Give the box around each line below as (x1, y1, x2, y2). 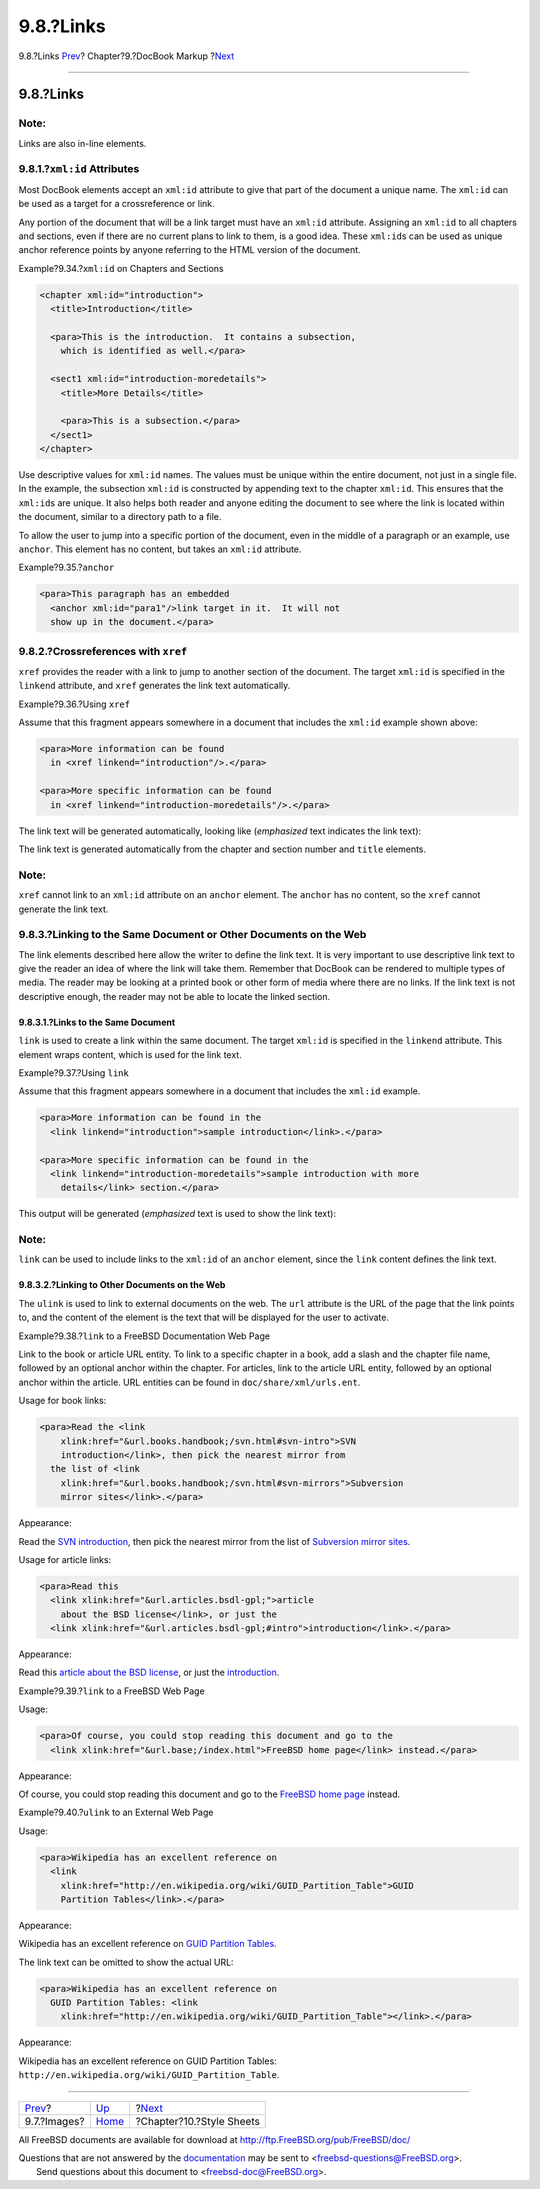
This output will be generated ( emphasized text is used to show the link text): (18, 1208, 337, 1220)
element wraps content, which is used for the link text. (18, 1048, 242, 1060)
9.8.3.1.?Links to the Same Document (18, 1016, 176, 1028)
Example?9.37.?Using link (18, 1067, 129, 1079)
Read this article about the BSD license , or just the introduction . (18, 1666, 280, 1679)
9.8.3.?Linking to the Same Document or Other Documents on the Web (18, 928, 367, 942)
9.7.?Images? (24, 2114, 85, 2128)
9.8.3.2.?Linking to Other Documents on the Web (18, 1279, 226, 1291)
